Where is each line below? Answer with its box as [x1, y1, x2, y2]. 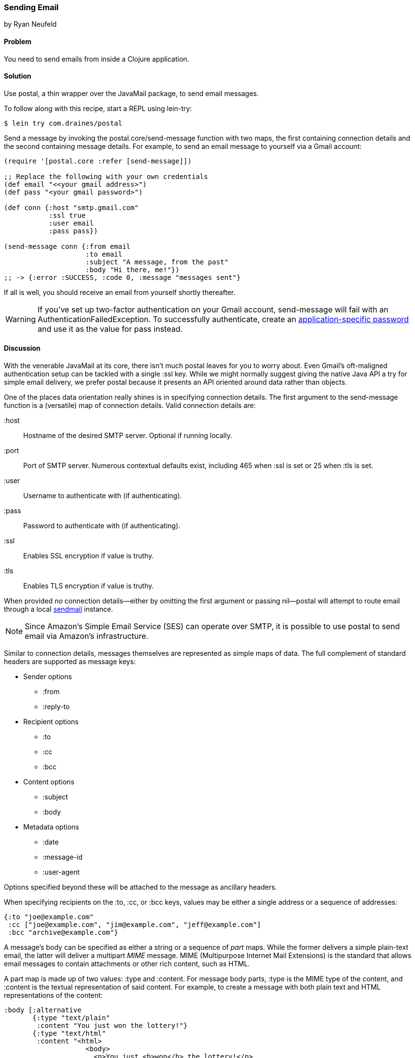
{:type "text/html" [32, 1029, 106, 1038]
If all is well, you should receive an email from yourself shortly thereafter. [4, 288, 236, 296]
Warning [5, 314, 36, 324]
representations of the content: [4, 991, 103, 1000]
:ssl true [48, 211, 86, 219]
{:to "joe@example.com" [4, 913, 94, 921]
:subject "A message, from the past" [85, 258, 229, 266]
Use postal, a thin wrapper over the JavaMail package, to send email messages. [4, 89, 259, 98]
